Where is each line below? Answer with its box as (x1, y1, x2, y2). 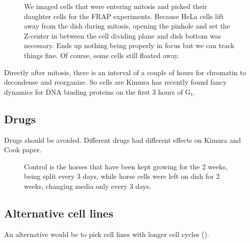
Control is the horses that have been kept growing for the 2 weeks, (24, 161, 227, 171)
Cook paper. (4, 144, 42, 155)
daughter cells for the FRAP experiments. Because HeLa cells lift (24, 11, 224, 21)
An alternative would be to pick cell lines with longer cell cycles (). (4, 228, 209, 239)
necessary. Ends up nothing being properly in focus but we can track (24, 40, 234, 51)
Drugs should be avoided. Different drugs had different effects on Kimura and (4, 134, 241, 145)
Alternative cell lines (4, 205, 113, 220)
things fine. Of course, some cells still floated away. (24, 50, 179, 60)
